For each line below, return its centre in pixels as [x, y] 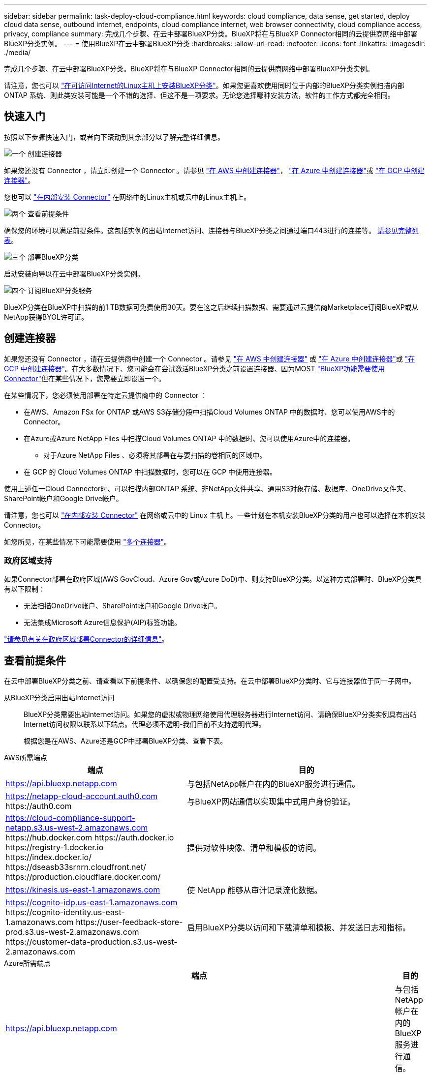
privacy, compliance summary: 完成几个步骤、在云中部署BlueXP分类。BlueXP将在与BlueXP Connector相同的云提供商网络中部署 [211, 34]
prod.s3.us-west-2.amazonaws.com [72, 932]
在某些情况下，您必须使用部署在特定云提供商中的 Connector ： [106, 395]
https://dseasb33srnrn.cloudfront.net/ [76, 867]
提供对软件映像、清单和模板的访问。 [254, 848]
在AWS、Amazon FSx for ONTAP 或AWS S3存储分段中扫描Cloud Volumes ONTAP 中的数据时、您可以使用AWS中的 [209, 412]
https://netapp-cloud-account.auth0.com [82, 796]
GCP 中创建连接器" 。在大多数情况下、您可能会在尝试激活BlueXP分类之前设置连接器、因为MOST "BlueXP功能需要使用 [195, 368]
